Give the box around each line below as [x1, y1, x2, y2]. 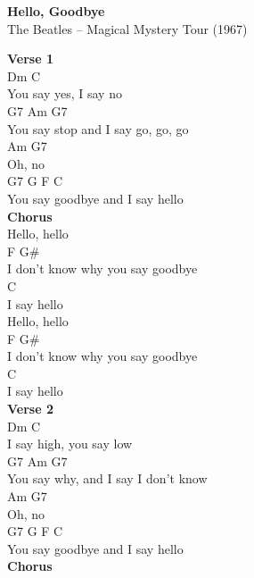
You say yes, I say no [7, 84, 122, 103]
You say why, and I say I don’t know [7, 469, 208, 488]
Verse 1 [7, 49, 53, 68]
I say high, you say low [7, 434, 133, 453]
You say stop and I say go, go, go [7, 119, 189, 138]
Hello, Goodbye [7, 2, 105, 20]
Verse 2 [7, 399, 53, 418]
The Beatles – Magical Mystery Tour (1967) [7, 19, 248, 38]
